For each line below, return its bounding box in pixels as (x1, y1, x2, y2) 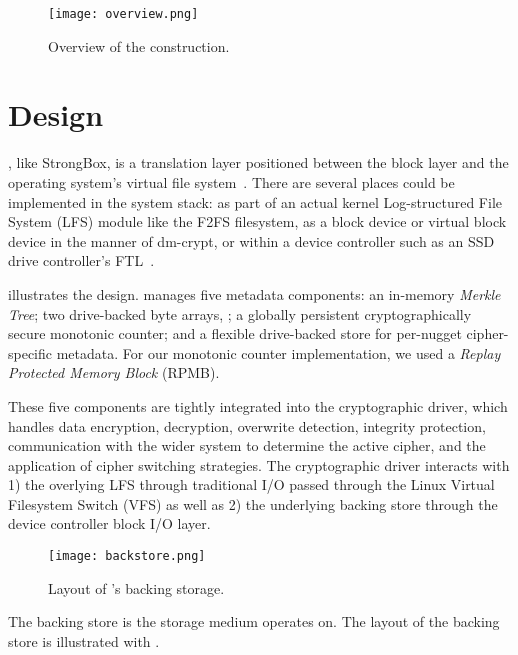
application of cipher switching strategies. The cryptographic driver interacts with (8, 454, 510, 475)
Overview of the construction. (48, 35, 230, 56)
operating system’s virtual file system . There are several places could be (8, 171, 455, 192)
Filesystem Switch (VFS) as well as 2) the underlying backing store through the (8, 493, 498, 514)
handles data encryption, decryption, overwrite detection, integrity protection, (8, 415, 486, 436)
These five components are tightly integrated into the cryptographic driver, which (8, 395, 508, 416)
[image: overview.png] (48, 7, 199, 21)
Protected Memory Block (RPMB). (8, 362, 220, 383)
